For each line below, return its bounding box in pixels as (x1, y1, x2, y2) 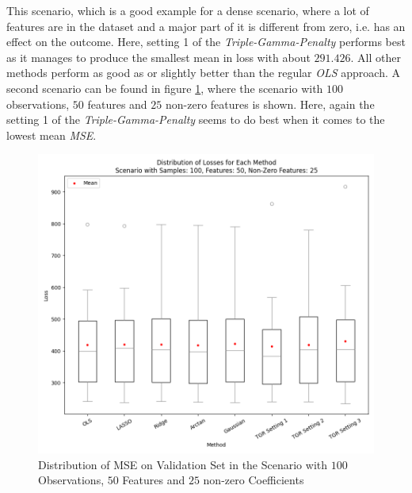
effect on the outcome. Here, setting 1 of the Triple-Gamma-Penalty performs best (6, 33, 406, 50)
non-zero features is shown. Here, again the (165, 95, 375, 112)
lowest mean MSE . (6, 126, 97, 143)
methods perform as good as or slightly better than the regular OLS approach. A (6, 64, 401, 81)
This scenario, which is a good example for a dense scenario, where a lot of (6, 2, 369, 18)
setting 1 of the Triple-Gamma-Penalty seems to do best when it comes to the (6, 111, 385, 128)
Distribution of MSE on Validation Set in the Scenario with (38, 456, 328, 472)
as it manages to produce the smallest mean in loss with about (6, 48, 311, 65)
